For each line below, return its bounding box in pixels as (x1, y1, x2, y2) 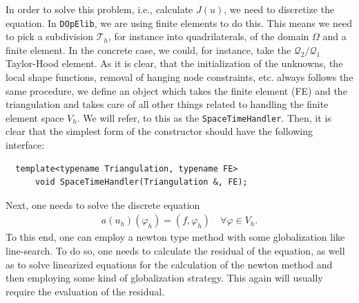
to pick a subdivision (6, 29, 93, 44)
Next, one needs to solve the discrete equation (6, 197, 200, 212)
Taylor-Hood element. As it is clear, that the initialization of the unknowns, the (6, 56, 343, 71)
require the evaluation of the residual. (6, 284, 165, 298)
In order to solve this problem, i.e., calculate (6, 2, 193, 16)
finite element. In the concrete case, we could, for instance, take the (6, 42, 291, 57)
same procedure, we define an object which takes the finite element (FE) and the (6, 83, 347, 98)
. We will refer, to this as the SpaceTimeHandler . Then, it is (77, 110, 331, 125)
